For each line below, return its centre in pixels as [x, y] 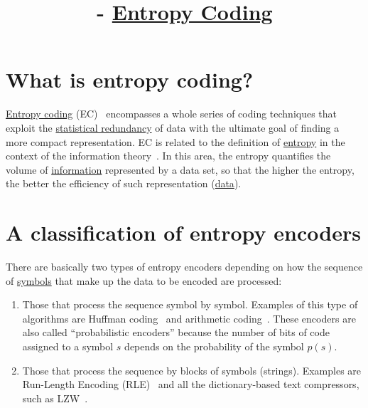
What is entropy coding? [130, 79]
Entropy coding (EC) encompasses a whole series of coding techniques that [172, 114]
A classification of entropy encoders [183, 232]
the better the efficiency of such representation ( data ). [124, 183]
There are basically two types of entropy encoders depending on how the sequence [184, 266]
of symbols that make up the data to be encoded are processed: [144, 280]
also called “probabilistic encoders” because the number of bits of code [176, 332]
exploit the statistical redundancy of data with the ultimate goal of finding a [173, 127]
